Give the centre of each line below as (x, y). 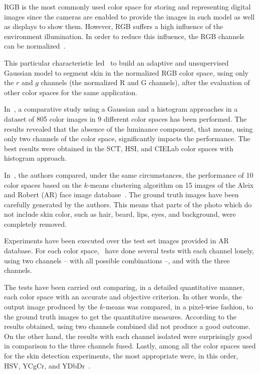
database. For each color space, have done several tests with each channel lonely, (129, 251)
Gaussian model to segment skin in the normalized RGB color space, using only (126, 72)
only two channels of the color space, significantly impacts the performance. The (127, 138)
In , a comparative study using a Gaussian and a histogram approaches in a (121, 109)
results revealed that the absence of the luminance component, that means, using (128, 128)
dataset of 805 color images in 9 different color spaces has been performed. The (125, 118)
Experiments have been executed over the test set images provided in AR (116, 241)
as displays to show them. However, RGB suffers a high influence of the (114, 26)
